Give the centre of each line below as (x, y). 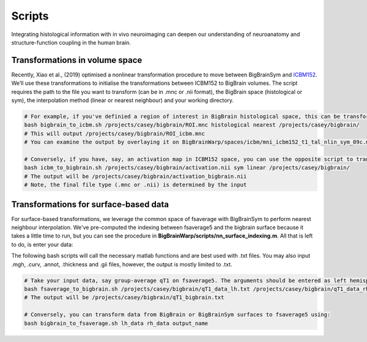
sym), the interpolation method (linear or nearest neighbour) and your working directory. (123, 100)
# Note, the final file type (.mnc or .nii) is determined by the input (135, 185)
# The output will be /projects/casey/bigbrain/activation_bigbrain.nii (135, 176)
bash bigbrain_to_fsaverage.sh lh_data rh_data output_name (116, 323)
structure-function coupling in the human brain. (71, 42)
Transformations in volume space (77, 60)
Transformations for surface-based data (90, 204)
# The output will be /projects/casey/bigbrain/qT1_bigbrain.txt (124, 297)
